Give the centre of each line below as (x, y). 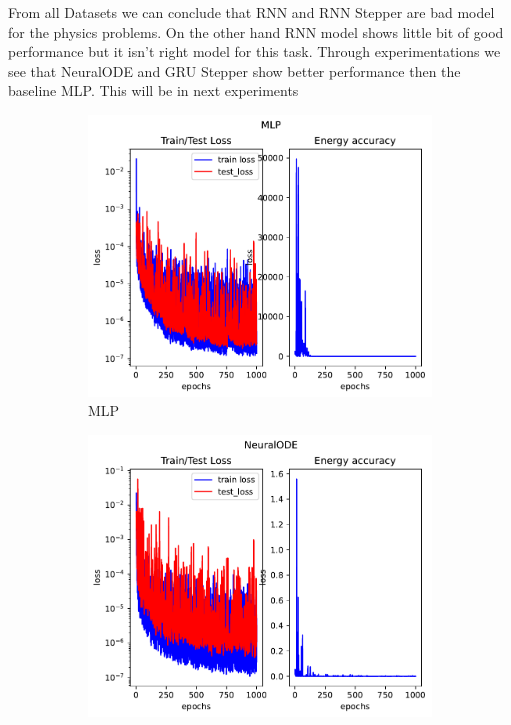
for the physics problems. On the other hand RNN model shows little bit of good (256, 31)
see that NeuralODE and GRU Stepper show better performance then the (234, 70)
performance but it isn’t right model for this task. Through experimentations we (254, 51)
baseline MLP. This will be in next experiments (153, 90)
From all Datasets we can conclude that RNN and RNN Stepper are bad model (251, 12)
